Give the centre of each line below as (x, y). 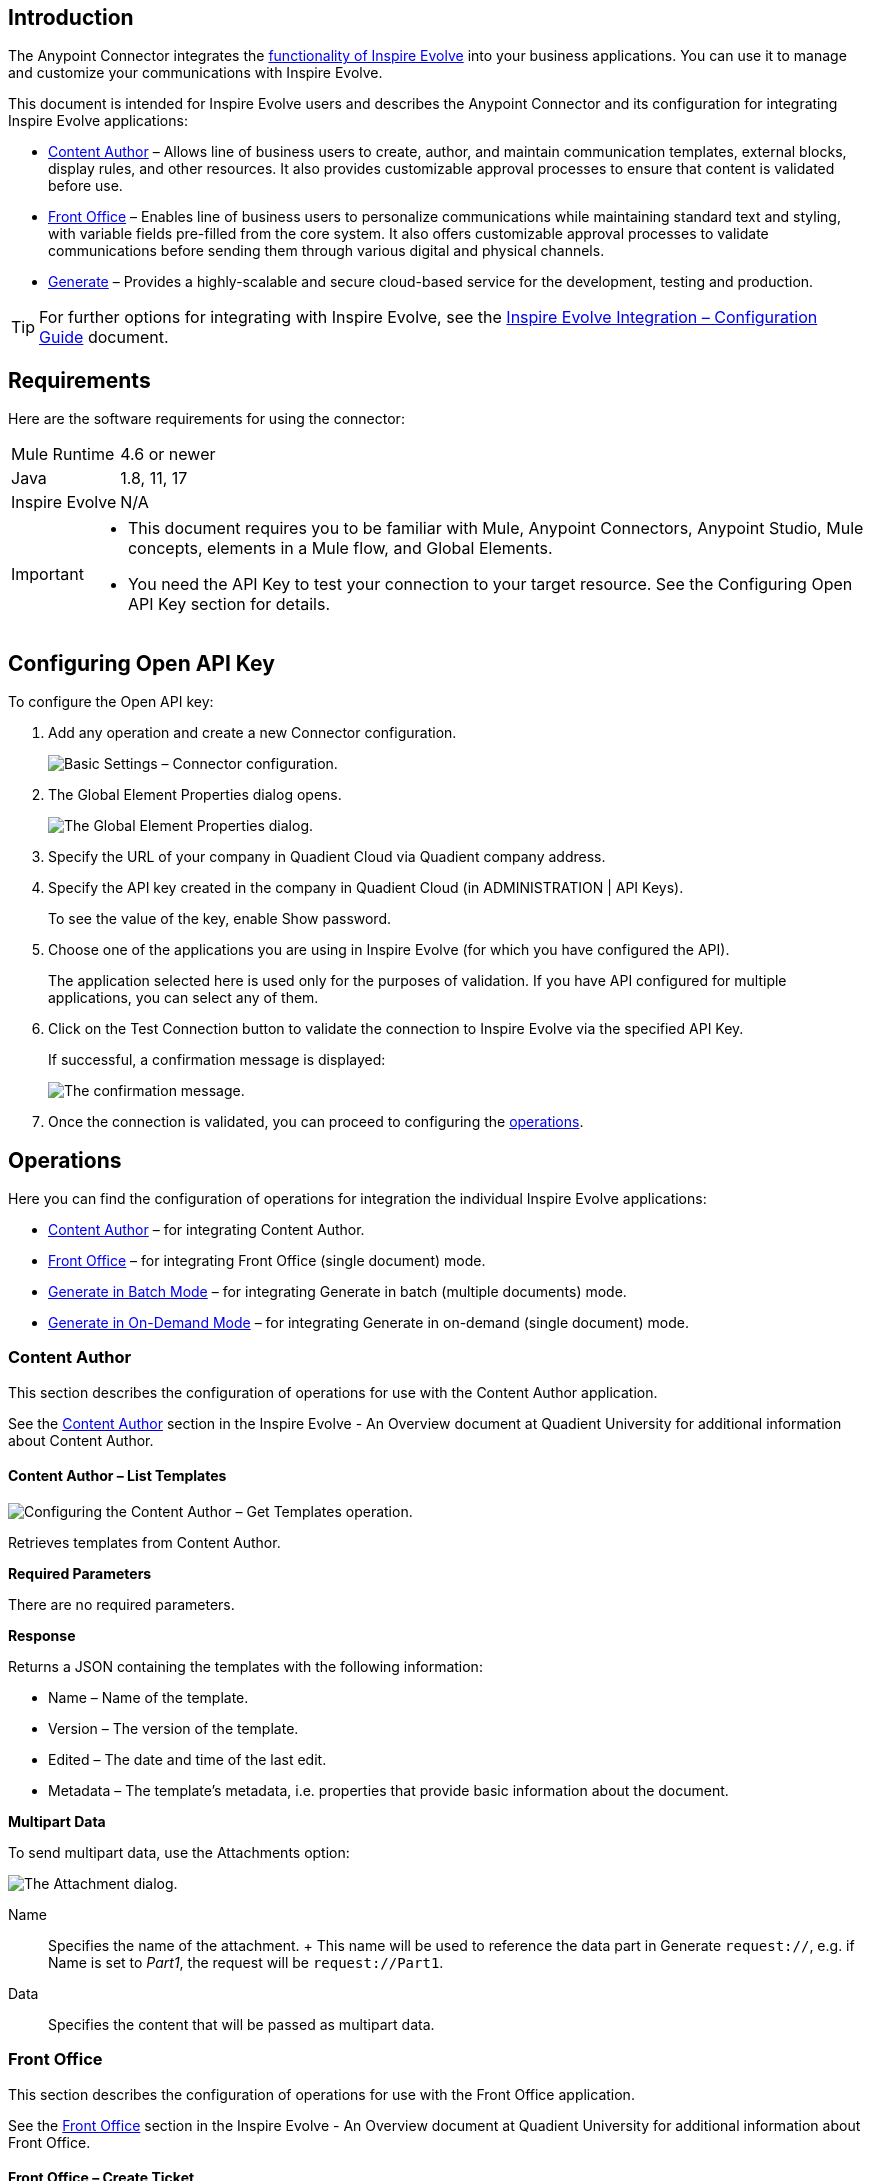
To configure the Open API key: (111, 702)
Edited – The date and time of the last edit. (187, 1759)
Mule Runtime (63, 454)
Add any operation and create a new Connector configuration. (252, 733)
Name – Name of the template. (148, 1697)
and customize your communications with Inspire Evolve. (195, 73)
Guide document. (104, 337)
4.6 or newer (168, 454)
